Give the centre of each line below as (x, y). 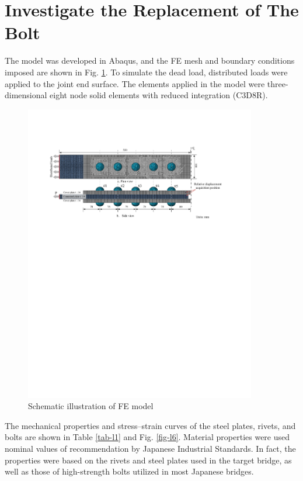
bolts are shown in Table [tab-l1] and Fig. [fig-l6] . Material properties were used (147, 437)
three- (278, 83)
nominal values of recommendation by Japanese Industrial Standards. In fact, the (150, 449)
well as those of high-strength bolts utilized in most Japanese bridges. (129, 471)
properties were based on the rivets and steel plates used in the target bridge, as (148, 460)
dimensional (26, 95)
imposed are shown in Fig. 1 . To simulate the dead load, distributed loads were (146, 72)
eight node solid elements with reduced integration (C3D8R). (159, 95)
